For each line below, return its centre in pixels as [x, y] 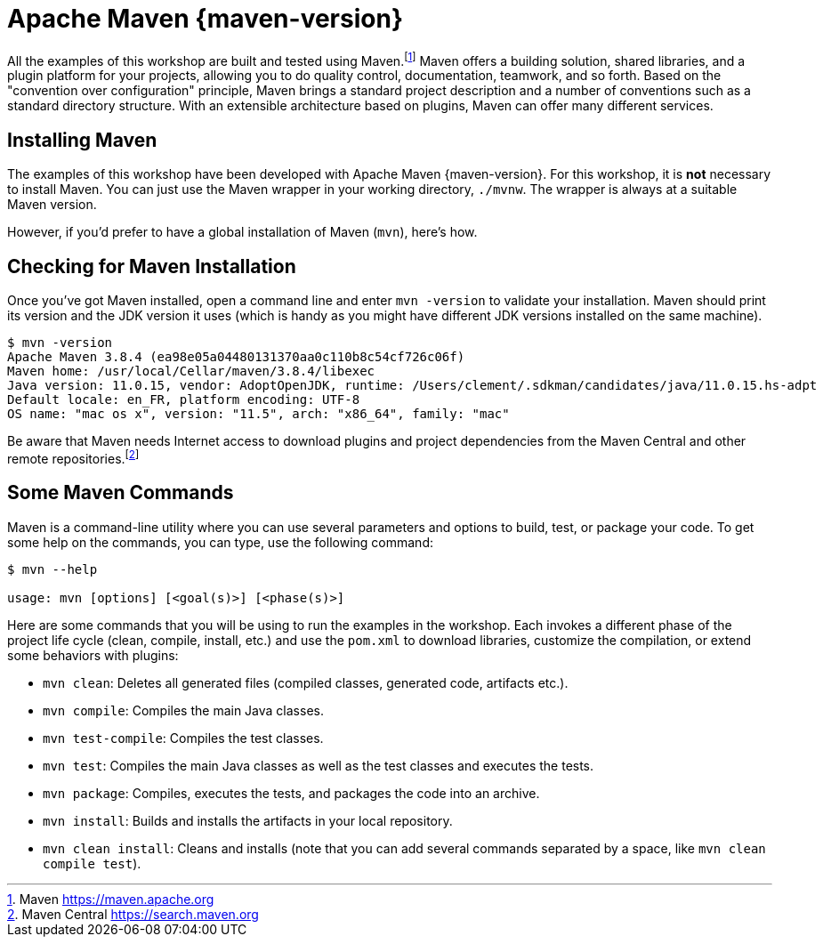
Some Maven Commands [121, 493]
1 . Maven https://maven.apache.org [111, 899]
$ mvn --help [52, 569]
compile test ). [92, 863]
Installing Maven [82, 140]
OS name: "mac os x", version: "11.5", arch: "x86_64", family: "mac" [258, 414]
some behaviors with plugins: [93, 655]
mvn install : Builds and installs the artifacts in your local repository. [248, 820]
